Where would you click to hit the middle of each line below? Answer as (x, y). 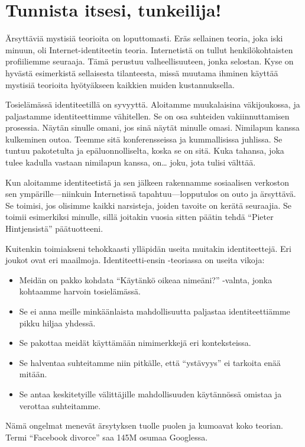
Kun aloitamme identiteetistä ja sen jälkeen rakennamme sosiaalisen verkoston (147, 182)
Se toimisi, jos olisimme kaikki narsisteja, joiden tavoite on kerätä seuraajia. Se (148, 205)
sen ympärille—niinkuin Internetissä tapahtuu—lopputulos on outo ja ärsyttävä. (151, 194)
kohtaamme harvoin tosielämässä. (80, 291)
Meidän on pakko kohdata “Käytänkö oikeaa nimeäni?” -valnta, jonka (146, 279)
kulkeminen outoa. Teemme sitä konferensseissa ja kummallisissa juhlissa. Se (144, 139)
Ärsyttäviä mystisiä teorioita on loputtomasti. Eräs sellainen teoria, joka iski (144, 38)
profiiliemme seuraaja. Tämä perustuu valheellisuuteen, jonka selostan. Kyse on (150, 61)
